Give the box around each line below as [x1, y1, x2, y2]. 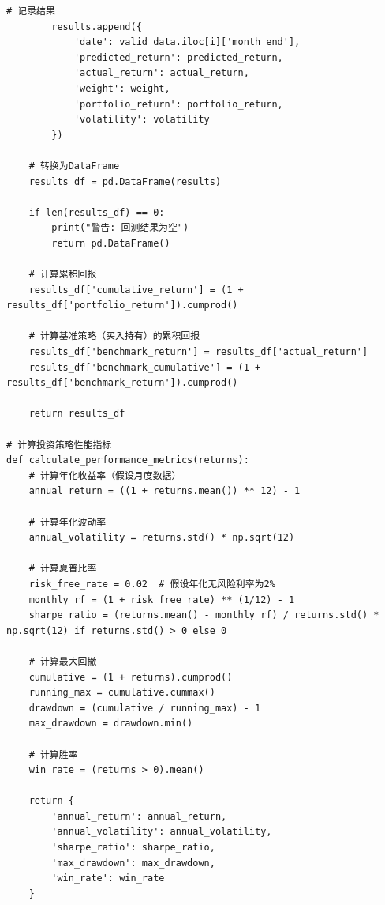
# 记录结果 [6, 6, 55, 17]
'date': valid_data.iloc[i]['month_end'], [73, 36, 301, 48]
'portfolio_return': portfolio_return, [73, 98, 283, 110]
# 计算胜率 [28, 749, 78, 760]
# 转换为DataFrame [28, 160, 120, 172]
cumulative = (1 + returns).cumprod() [28, 671, 233, 683]
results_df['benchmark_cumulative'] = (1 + [28, 361, 261, 373]
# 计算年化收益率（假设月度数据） [28, 469, 181, 481]
